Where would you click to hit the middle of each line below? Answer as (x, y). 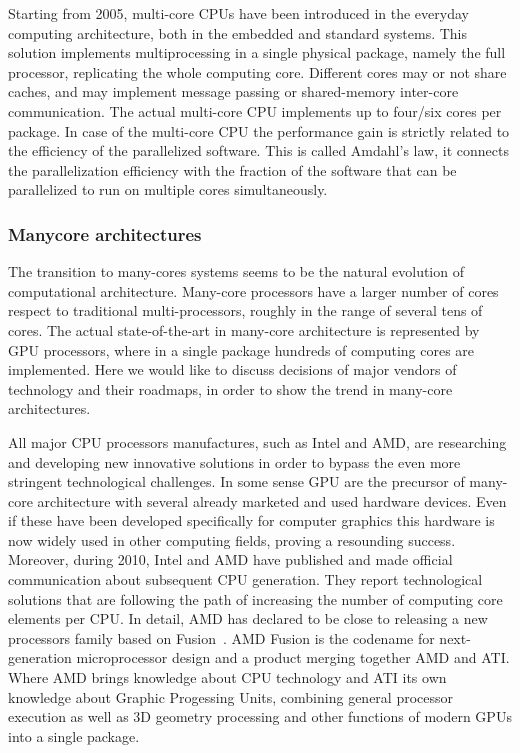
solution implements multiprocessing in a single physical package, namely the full (257, 52)
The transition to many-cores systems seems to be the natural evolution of (236, 271)
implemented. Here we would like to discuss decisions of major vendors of (232, 369)
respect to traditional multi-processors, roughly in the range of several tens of (245, 310)
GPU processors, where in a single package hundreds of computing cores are (241, 349)
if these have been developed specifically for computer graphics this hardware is (251, 520)
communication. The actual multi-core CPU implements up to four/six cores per (255, 110)
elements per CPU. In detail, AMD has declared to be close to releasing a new (248, 618)
